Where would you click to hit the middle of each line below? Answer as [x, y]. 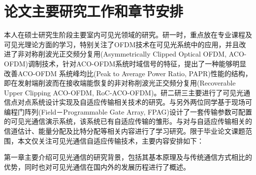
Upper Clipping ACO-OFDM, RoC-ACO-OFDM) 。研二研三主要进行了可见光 [124, 92]
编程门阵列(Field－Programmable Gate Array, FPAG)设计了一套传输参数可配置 [128, 111]
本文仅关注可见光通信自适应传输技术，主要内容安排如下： [111, 140]
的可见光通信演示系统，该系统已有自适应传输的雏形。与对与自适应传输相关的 [128, 121]
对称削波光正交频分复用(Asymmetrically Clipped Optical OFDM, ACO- [135, 54]
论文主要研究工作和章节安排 [94, 11]
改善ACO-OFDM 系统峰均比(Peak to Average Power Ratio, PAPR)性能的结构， [128, 73]
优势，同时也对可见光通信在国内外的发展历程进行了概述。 [97, 166]
